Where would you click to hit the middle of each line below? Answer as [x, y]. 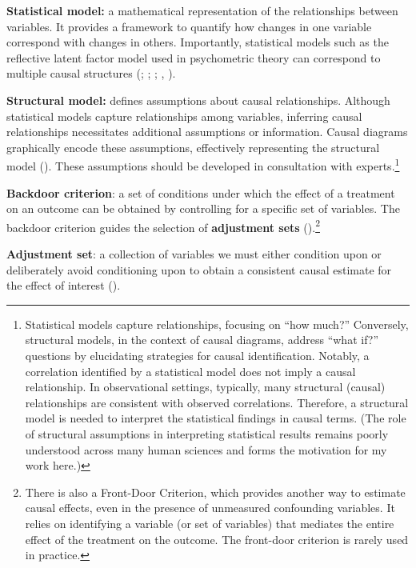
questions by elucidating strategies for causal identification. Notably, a [197, 355]
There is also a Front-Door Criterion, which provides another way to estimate [215, 492]
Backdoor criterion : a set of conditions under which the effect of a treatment [201, 192]
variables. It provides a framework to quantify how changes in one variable [189, 26]
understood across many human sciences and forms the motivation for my [206, 449]
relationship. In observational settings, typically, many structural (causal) [205, 387]
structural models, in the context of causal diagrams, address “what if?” [202, 340]
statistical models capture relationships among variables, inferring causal [184, 116]
